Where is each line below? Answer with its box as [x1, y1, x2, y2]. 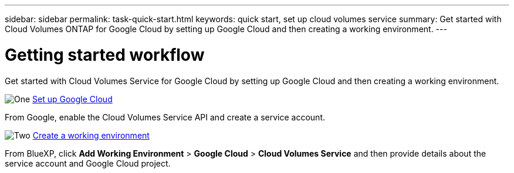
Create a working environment [32, 130, 150, 140]
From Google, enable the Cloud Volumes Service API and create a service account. [5, 112, 325, 122]
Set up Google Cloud [32, 94, 113, 104]
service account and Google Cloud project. [5, 158, 171, 168]
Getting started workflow [5, 44, 205, 65]
